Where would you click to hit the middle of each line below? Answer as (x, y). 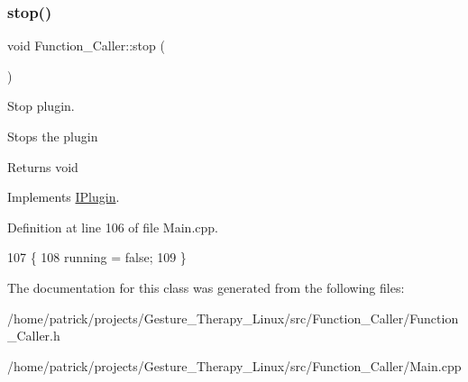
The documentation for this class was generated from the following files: (206, 287)
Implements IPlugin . (64, 197)
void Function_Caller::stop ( (86, 45)
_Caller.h (34, 336)
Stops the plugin (53, 136)
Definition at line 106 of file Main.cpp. (113, 227)
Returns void (43, 166)
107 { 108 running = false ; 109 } (97, 257)
